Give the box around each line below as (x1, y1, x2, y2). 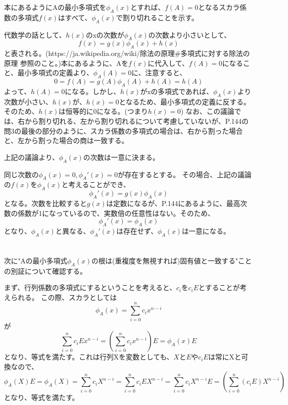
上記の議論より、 (4, 152, 59, 162)
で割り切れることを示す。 (116, 12, 198, 22)
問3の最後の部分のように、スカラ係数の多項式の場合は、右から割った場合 (4, 125, 243, 136)
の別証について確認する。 (4, 265, 87, 276)
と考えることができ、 (61, 179, 130, 190)
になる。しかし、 (64, 86, 120, 96)
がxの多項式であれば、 (140, 86, 213, 96)
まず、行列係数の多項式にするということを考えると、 (4, 282, 177, 293)
